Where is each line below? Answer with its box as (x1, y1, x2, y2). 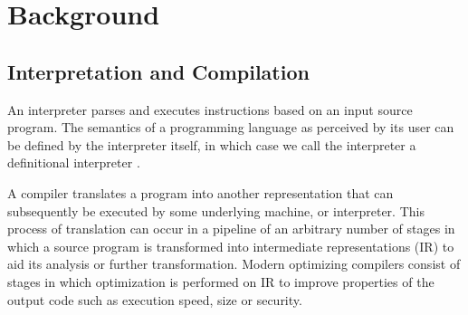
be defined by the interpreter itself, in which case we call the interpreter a (7, 135, 416, 154)
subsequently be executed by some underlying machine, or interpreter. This (7, 201, 425, 220)
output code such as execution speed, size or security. (7, 290, 302, 309)
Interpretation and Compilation (7, 57, 310, 85)
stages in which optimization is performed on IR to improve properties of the (7, 272, 435, 291)
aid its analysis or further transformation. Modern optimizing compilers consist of (7, 254, 461, 273)
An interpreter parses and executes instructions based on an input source (7, 100, 413, 119)
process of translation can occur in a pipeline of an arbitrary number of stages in (7, 219, 455, 238)
